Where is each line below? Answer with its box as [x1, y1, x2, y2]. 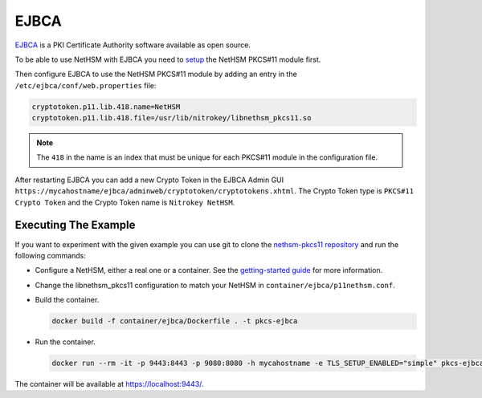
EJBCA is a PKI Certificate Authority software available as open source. [14, 40, 251, 50]
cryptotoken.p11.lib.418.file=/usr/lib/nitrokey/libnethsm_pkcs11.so [31, 113, 312, 123]
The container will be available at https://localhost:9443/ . [14, 380, 204, 389]
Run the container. [35, 337, 96, 347]
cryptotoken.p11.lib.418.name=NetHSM [31, 102, 181, 112]
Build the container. [35, 295, 100, 305]
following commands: [14, 250, 86, 260]
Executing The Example [14, 218, 136, 232]
